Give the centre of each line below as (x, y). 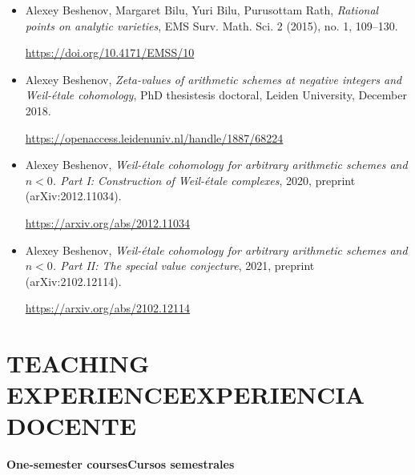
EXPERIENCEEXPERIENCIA (186, 394)
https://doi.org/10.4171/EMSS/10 (110, 52)
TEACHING (78, 363)
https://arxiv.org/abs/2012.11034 (108, 222)
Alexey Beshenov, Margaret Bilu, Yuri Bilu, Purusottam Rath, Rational (202, 10)
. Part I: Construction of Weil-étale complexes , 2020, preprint (204, 180)
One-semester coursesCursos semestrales (121, 464)
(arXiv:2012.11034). (73, 196)
